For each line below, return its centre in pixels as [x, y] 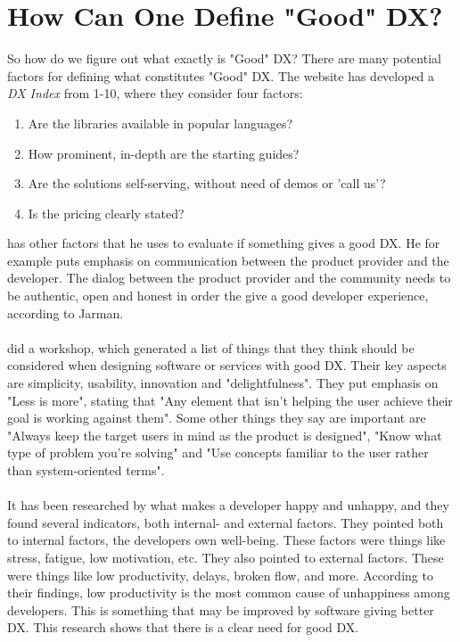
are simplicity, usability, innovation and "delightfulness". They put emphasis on [223, 383]
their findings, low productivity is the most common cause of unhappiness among [229, 593]
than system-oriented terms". [86, 470]
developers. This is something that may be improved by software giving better [221, 609]
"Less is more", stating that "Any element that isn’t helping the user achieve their [230, 400]
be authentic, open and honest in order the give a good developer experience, [218, 296]
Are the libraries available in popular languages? [160, 123]
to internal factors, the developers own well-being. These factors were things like [226, 540]
